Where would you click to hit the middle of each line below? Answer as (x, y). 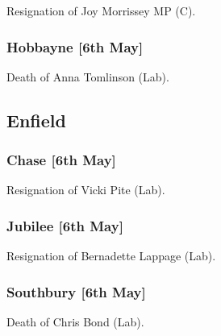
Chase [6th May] (61, 160)
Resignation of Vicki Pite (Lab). (86, 190)
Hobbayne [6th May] (75, 46)
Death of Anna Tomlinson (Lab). (88, 76)
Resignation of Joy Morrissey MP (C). (101, 10)
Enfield (36, 120)
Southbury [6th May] (76, 291)
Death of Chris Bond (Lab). (75, 322)
